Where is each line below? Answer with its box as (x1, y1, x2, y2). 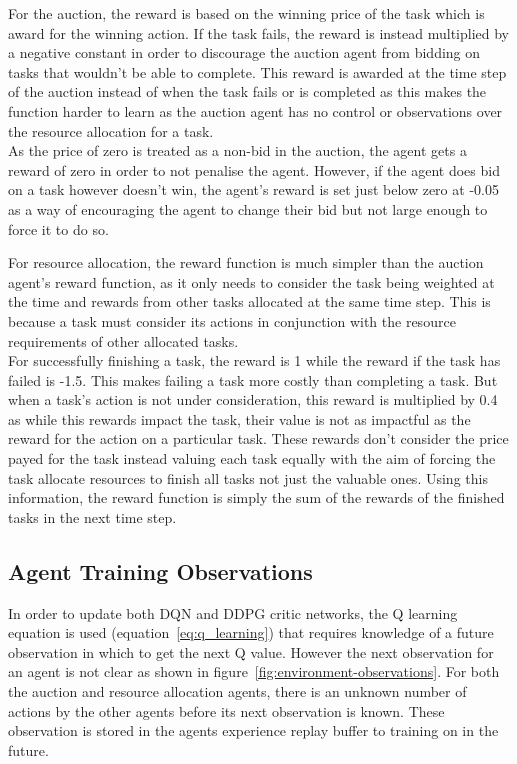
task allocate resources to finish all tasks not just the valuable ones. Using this (8, 467, 488, 488)
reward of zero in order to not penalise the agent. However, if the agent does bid (8, 159, 500, 180)
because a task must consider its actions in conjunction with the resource (8, 310, 456, 331)
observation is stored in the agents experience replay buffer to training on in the (8, 720, 499, 741)
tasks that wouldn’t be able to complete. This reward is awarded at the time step (8, 61, 507, 82)
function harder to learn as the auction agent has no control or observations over (8, 100, 503, 121)
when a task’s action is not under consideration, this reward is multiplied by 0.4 (8, 389, 498, 410)
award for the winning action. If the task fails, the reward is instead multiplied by (8, 22, 509, 43)
